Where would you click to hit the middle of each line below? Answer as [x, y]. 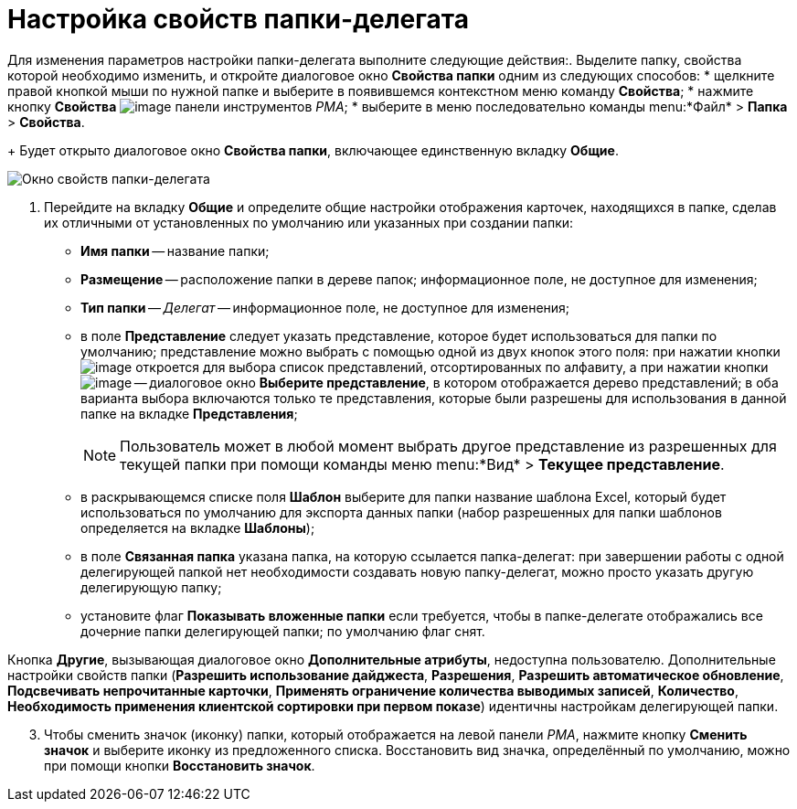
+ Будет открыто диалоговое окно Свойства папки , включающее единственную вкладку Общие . [313, 150]
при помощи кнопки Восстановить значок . [180, 765]
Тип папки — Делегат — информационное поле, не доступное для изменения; [325, 307]
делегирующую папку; [151, 587]
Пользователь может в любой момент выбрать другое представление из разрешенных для [448, 446]
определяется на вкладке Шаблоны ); [198, 527]
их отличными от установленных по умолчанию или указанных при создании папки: [309, 222]
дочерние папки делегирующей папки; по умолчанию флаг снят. [283, 631]
